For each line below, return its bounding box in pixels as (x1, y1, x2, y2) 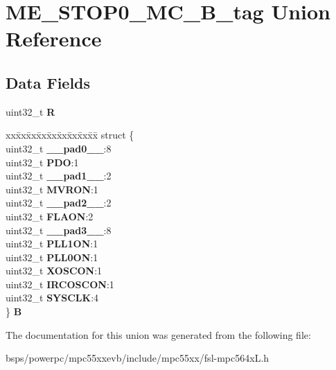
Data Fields (6, 71, 91, 93)
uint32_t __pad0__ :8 (6, 141, 112, 155)
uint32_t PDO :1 (6, 155, 79, 169)
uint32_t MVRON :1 (6, 182, 98, 196)
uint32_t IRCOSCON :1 (6, 276, 114, 291)
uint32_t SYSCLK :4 (6, 290, 99, 305)
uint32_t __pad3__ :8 (6, 222, 112, 237)
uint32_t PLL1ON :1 (6, 236, 98, 251)
